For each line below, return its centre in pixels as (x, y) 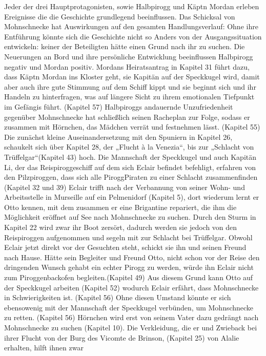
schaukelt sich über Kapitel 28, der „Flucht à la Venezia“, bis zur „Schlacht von (129, 147)
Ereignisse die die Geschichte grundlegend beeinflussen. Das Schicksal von (120, 16)
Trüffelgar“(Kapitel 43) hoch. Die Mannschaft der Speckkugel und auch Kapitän (130, 156)
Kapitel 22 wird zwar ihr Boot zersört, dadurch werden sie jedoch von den (121, 227)
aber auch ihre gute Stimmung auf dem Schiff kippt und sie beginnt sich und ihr (130, 86)
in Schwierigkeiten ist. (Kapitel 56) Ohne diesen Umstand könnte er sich (118, 297)
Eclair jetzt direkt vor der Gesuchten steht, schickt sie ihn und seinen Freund (125, 247)
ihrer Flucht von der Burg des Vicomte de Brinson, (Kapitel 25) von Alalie (122, 337)
